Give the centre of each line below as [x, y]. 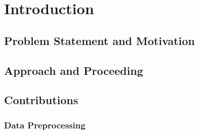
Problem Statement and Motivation [99, 40]
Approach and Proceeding [74, 70]
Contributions [41, 100]
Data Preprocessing [45, 125]
